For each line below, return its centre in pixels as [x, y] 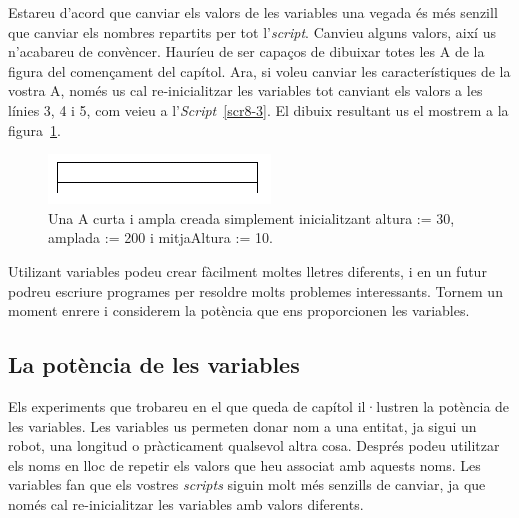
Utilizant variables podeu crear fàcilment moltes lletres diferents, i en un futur [247, 270]
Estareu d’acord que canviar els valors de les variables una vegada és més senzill [253, 12]
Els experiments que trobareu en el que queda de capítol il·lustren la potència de [259, 405]
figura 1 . [34, 129]
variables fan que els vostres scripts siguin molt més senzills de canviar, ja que [247, 484]
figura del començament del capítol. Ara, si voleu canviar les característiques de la [259, 70]
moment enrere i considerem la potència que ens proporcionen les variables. [239, 310]
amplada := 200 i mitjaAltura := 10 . [160, 237]
